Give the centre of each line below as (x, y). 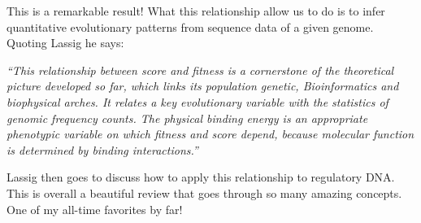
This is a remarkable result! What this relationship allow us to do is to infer (196, 11)
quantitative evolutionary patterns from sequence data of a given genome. (190, 26)
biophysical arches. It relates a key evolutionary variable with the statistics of (197, 101)
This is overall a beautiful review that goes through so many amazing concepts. (204, 192)
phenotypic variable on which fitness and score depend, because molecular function (210, 134)
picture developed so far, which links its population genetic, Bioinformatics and (203, 86)
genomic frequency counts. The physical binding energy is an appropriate (187, 118)
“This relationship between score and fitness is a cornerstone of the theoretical (200, 70)
